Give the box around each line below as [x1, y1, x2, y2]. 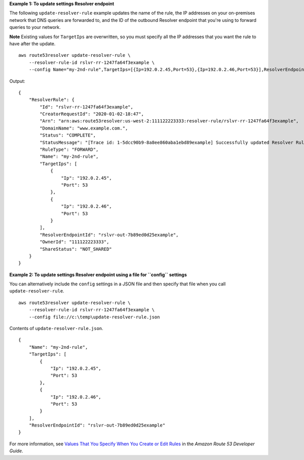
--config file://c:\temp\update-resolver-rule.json [28, 314, 160, 320]
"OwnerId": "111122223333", [40, 239, 109, 245]
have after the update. [9, 41, 56, 47]
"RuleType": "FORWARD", [40, 147, 99, 152]
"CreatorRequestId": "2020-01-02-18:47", [40, 111, 144, 117]
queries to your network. [9, 24, 61, 30]
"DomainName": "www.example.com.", [40, 125, 128, 131]
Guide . [9, 448, 23, 454]
